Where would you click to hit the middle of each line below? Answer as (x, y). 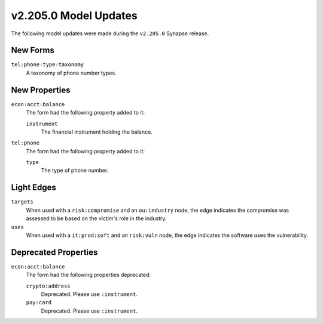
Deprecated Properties (54, 252)
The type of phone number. (75, 171)
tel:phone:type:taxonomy (47, 65)
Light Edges (34, 188)
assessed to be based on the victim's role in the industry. (96, 218)
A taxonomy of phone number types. (71, 73)
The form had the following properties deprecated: (89, 275)
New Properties (41, 90)
